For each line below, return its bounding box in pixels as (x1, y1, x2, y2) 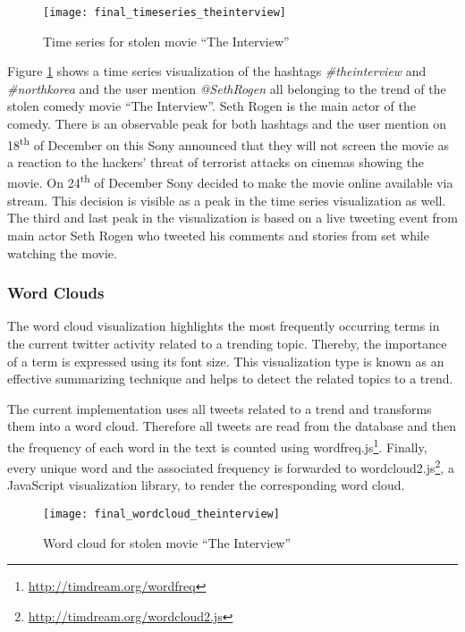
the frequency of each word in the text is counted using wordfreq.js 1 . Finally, (7, 434, 427, 456)
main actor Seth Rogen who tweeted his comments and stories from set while (7, 225, 429, 244)
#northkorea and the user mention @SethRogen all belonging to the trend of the (7, 79, 446, 97)
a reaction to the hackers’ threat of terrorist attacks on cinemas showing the (7, 152, 425, 171)
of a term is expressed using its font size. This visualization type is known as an (7, 351, 444, 370)
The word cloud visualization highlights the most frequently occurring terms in (7, 316, 440, 335)
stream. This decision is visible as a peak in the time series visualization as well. (7, 190, 446, 209)
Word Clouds (7, 282, 105, 304)
